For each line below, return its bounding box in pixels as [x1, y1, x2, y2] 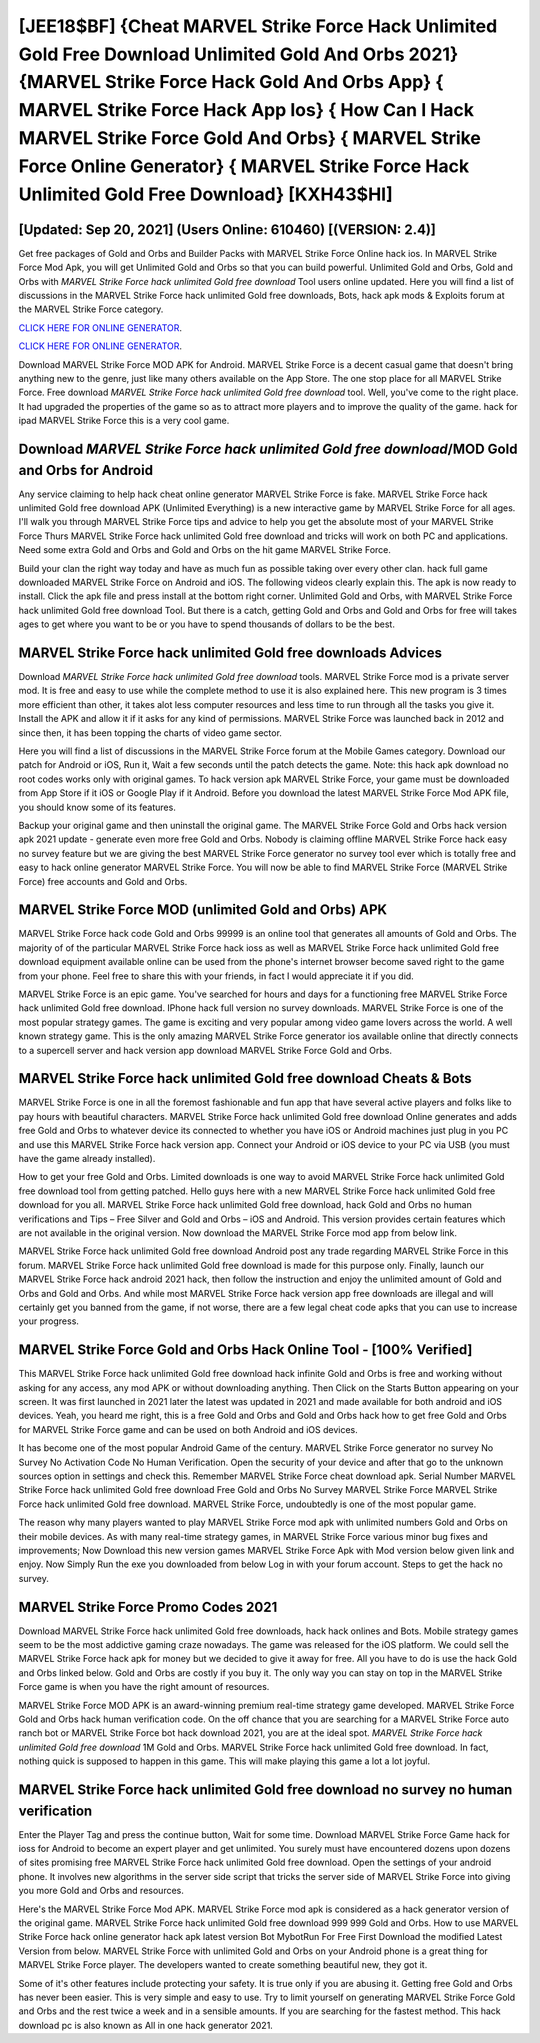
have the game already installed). [18, 1153, 156, 1165]
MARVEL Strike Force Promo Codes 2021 [18, 1598, 278, 1615]
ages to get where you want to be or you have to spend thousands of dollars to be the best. [18, 618, 395, 630]
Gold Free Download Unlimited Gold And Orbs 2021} [18, 43, 459, 65]
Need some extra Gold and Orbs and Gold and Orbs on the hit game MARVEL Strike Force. [18, 544, 392, 556]
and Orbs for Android [18, 461, 154, 479]
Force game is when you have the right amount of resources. [18, 1681, 270, 1693]
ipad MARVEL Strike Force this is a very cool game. [18, 415, 230, 427]
